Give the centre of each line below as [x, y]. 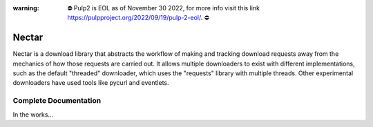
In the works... [33, 115]
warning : [26, 8]
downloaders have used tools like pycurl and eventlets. [91, 83]
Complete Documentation [57, 101]
